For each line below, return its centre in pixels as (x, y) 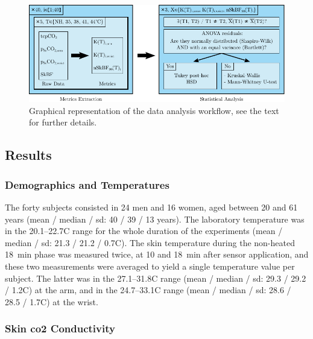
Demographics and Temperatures (87, 184)
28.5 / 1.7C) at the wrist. (52, 301)
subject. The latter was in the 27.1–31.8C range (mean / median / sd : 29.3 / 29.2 (156, 278)
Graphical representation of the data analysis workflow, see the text (154, 110)
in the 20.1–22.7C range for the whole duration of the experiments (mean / (144, 231)
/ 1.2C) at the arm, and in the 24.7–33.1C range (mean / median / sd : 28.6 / (148, 290)
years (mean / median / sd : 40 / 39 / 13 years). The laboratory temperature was (155, 219)
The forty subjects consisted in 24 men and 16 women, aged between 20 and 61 (151, 207)
